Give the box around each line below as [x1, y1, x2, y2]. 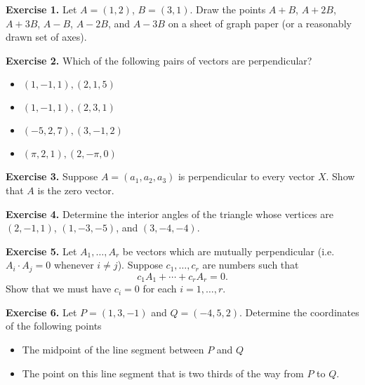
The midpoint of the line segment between [22, 342, 204, 357]
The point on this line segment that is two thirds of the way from [22, 365, 304, 380]
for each [142, 281, 177, 296]
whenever [53, 257, 94, 272]
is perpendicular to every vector [178, 169, 315, 184]
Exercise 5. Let [6, 243, 77, 258]
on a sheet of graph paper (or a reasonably [168, 15, 352, 30]
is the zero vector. [37, 182, 114, 197]
